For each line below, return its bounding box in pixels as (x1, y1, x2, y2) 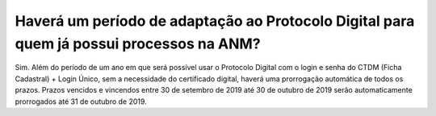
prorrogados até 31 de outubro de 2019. (15, 97, 147, 106)
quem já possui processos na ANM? (15, 35, 262, 52)
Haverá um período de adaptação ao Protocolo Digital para (15, 12, 415, 30)
